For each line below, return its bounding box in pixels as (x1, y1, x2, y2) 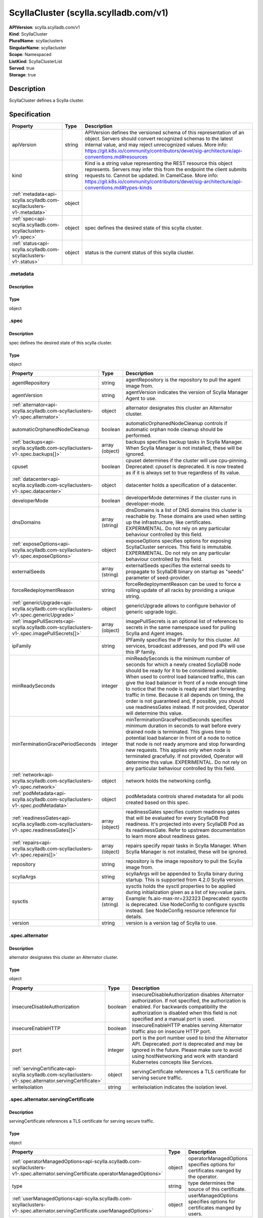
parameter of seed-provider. (126, 574, 191, 581)
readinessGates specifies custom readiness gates (126, 809, 240, 816)
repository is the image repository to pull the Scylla (126, 858, 243, 865)
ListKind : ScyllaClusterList (9, 58, 63, 64)
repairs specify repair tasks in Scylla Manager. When (126, 842, 247, 849)
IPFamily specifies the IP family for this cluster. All (126, 636, 240, 643)
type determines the (188, 1180, 235, 1186)
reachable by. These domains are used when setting (126, 513, 246, 520)
